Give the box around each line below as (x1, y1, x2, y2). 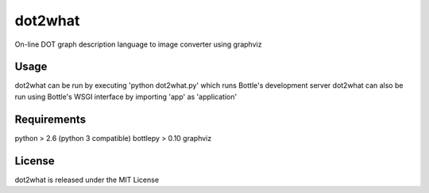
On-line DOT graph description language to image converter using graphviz (14, 40, 262, 49)
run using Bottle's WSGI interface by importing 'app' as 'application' (14, 92, 238, 101)
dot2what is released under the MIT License (14, 175, 159, 184)
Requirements (14, 112, 87, 126)
